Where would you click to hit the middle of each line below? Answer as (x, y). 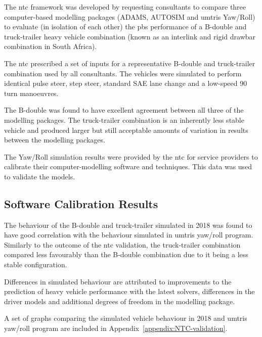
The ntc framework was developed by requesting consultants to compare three (125, 7)
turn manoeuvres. (31, 93)
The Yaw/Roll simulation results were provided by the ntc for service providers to (131, 156)
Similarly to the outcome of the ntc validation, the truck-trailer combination (122, 244)
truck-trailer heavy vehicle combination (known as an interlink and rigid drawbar (130, 36)
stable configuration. (36, 264)
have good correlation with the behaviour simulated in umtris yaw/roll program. (129, 235)
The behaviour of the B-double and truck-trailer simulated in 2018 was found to (128, 225)
